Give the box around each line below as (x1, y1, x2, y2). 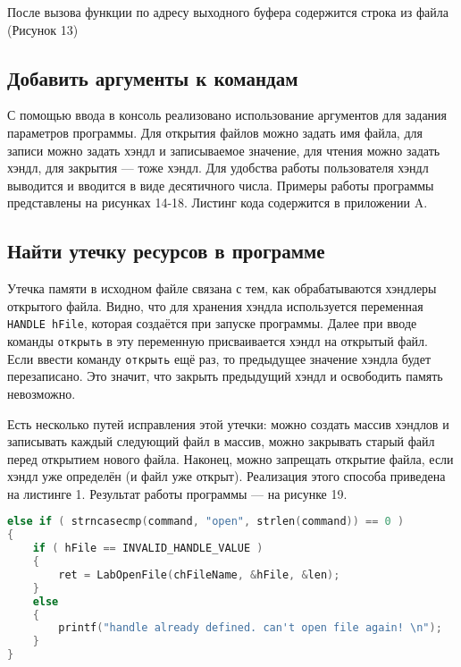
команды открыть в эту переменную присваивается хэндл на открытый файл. (7, 332, 428, 350)
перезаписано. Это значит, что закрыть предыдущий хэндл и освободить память (7, 367, 443, 385)
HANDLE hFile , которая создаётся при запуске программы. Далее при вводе (7, 314, 417, 333)
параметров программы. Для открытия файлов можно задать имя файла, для (7, 122, 423, 141)
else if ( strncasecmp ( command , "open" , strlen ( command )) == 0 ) (7, 515, 405, 528)
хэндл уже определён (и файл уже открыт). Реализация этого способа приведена (7, 467, 446, 485)
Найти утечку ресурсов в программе (7, 237, 325, 265)
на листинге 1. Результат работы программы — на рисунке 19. (7, 484, 348, 502)
